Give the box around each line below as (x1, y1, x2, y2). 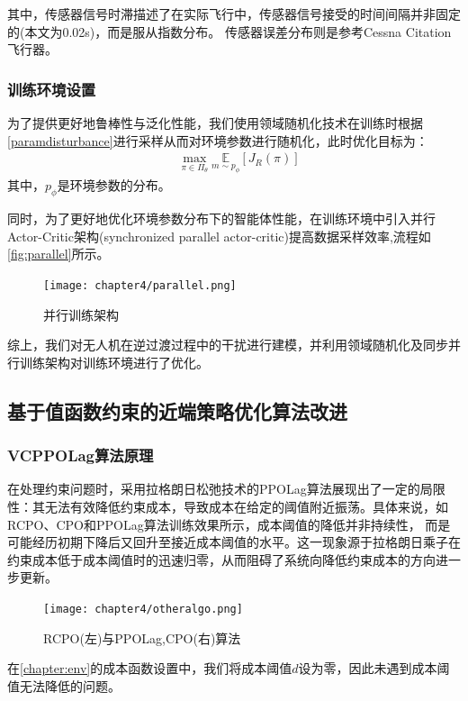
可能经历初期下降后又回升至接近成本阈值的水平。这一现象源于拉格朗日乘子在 (7, 533, 461, 551)
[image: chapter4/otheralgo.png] (43, 602, 243, 615)
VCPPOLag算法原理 (7, 444, 154, 467)
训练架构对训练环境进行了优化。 (19, 352, 209, 371)
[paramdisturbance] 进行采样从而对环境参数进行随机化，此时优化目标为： (7, 131, 428, 150)
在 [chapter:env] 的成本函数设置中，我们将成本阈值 (7, 659, 292, 678)
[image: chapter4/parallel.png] (43, 278, 237, 292)
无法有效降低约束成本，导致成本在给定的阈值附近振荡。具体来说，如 (44, 497, 448, 515)
